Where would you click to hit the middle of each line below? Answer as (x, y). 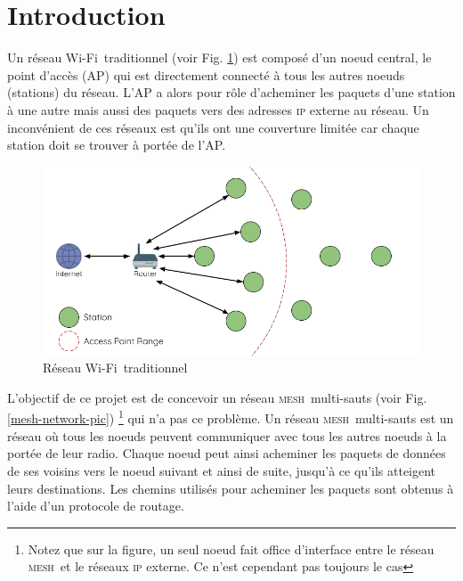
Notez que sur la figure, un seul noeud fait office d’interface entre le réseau (231, 548)
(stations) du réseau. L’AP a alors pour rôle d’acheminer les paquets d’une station (231, 92)
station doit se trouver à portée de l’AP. (117, 145)
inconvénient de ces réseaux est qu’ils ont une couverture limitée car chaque (213, 127)
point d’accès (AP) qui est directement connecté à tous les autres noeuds (206, 74)
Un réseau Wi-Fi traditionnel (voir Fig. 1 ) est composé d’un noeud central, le (219, 57)
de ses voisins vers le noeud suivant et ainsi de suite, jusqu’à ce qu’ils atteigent (222, 470)
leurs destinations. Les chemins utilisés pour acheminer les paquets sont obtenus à (231, 488)
